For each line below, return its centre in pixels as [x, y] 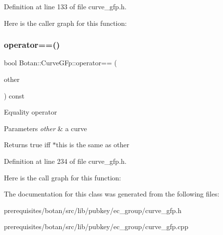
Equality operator [31, 112]
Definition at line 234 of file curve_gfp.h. [65, 161]
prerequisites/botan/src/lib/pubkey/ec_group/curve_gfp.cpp [96, 226]
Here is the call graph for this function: [63, 177]
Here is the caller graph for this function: [66, 23]
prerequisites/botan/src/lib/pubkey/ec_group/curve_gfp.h [93, 210]
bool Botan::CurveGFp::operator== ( [60, 63]
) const [14, 95]
